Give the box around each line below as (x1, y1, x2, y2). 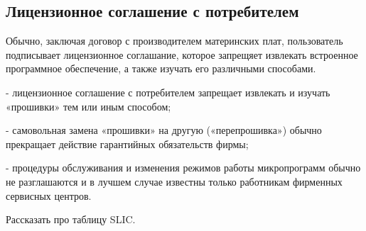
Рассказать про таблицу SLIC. (6, 212, 136, 227)
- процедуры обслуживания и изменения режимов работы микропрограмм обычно (6, 160, 361, 175)
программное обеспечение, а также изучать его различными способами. (6, 61, 316, 76)
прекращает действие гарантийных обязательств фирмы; (6, 136, 249, 151)
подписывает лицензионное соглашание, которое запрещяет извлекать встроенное (6, 47, 358, 62)
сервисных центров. (6, 188, 92, 203)
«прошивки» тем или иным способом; (6, 98, 171, 113)
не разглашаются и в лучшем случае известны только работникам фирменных (6, 174, 343, 188)
